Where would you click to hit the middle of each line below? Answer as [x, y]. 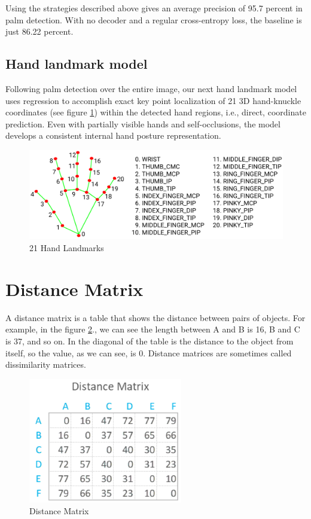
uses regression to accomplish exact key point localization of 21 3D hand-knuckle [153, 100]
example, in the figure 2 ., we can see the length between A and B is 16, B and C [153, 329]
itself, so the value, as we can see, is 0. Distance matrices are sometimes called [149, 352]
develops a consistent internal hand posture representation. [113, 135]
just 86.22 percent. [39, 31]
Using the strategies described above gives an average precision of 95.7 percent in [154, 8]
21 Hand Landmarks [67, 248]
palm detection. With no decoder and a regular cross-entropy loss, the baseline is [154, 19]
